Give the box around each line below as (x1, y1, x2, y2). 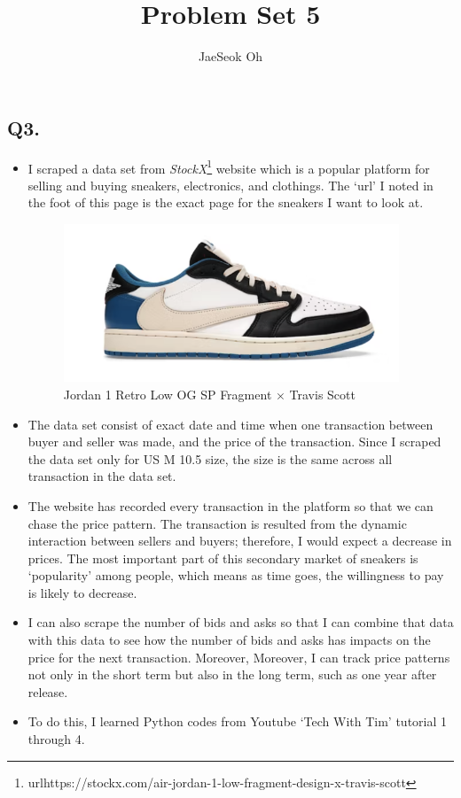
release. (27, 682, 68, 701)
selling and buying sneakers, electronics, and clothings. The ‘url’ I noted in (27, 175, 434, 194)
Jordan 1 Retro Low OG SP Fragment (63, 384, 272, 403)
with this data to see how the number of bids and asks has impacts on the (27, 631, 431, 649)
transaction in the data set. (27, 467, 176, 485)
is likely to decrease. (27, 583, 137, 601)
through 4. (27, 730, 85, 748)
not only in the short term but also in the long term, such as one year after (27, 665, 437, 684)
